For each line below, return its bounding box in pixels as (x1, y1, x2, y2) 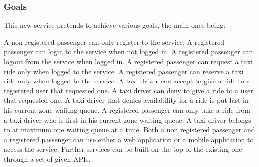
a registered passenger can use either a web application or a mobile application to (4, 134, 254, 144)
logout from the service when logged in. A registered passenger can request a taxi (4, 56, 253, 66)
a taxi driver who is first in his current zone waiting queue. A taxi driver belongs (4, 114, 251, 125)
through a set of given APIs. (4, 153, 91, 164)
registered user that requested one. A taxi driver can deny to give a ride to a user (4, 85, 253, 95)
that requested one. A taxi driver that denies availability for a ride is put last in (4, 95, 249, 105)
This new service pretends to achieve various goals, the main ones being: (4, 20, 226, 30)
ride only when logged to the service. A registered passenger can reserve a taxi (4, 66, 244, 76)
